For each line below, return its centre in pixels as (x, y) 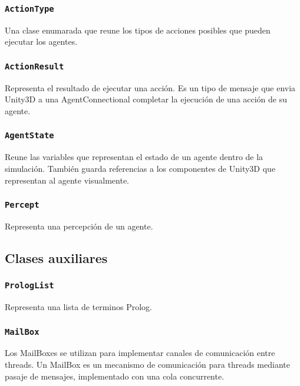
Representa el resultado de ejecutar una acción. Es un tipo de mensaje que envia (150, 87)
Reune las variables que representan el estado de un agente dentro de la (134, 157)
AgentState (29, 136)
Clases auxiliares (56, 257)
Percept (22, 205)
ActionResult (34, 66)
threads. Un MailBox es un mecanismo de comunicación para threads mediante (147, 364)
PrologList (29, 286)
